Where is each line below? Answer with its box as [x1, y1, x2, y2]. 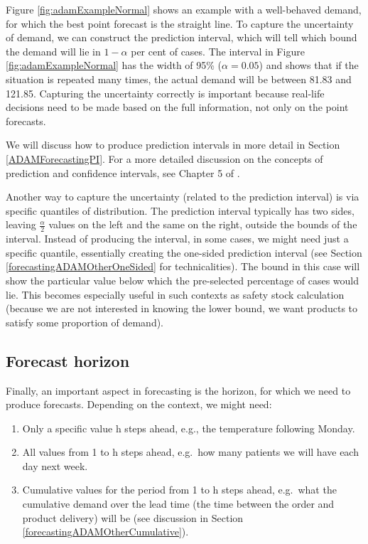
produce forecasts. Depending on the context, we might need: [6, 397, 272, 412]
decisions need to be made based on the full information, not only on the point [6, 100, 349, 114]
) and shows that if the [259, 58, 359, 73]
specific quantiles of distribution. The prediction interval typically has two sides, [6, 203, 355, 218]
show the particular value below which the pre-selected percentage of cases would [6, 272, 359, 287]
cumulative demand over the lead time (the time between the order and [22, 496, 335, 511]
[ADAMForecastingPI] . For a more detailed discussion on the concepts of [6, 151, 323, 166]
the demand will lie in [6, 43, 101, 58]
